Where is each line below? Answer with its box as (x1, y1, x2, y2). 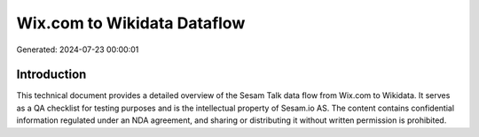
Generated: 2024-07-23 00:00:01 (16, 44, 139, 55)
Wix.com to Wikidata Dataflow (16, 13, 246, 33)
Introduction (16, 67, 87, 82)
